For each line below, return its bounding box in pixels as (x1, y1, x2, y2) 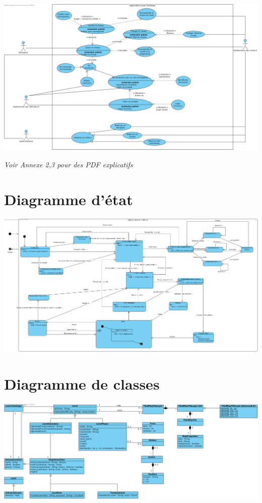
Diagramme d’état (4, 188, 133, 209)
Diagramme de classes (4, 373, 160, 394)
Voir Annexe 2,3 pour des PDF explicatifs (4, 159, 133, 169)
